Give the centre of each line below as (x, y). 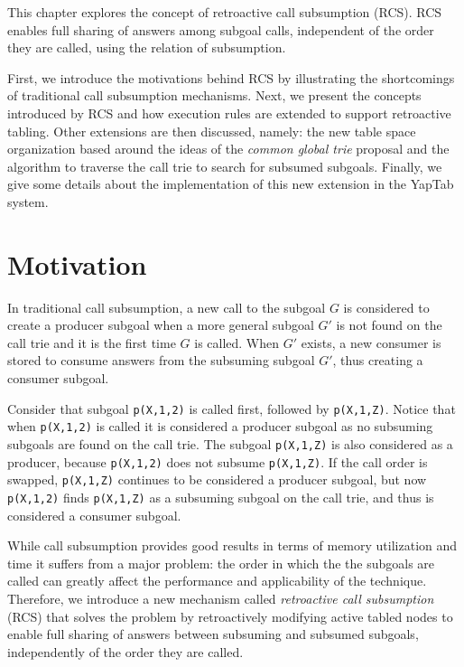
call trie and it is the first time (92, 342)
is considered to (386, 307)
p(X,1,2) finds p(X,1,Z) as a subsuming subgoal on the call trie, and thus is (221, 497)
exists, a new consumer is (371, 342)
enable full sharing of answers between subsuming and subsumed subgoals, (213, 634)
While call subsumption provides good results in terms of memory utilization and (232, 545)
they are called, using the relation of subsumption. (147, 47)
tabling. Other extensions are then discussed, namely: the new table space (212, 131)
